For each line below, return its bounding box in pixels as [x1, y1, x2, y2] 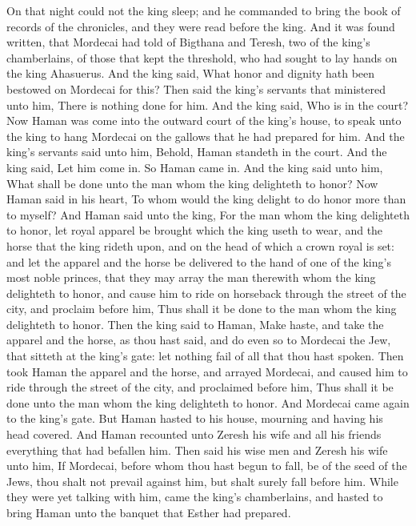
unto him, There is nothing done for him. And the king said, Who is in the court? [6, 96, 409, 113]
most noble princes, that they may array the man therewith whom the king [6, 269, 376, 286]
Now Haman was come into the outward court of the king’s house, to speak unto [6, 112, 402, 129]
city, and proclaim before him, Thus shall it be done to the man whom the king [6, 300, 397, 317]
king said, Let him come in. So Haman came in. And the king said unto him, [6, 159, 383, 175]
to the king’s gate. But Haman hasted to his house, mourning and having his [6, 410, 383, 427]
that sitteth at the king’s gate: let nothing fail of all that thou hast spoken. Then [6, 347, 404, 364]
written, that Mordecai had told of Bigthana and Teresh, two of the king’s [6, 34, 370, 50]
